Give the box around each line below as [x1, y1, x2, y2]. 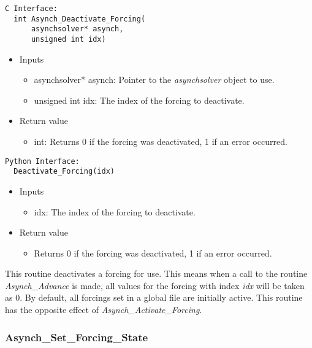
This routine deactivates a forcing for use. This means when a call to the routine [5, 267, 308, 280]
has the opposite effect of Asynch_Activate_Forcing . [5, 303, 202, 316]
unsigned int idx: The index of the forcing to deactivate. [34, 93, 245, 106]
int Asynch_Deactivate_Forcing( [13, 14, 146, 23]
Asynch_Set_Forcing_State [5, 329, 148, 344]
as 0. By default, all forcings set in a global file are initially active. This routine [5, 291, 303, 304]
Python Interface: [5, 157, 80, 166]
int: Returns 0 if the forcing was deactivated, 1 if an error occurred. [34, 135, 287, 147]
